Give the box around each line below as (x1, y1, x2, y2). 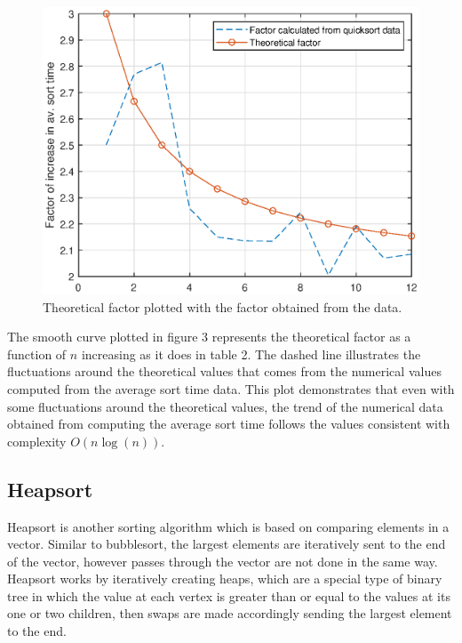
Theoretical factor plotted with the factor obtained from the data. (43, 297, 402, 316)
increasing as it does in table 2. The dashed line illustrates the (81, 344, 421, 363)
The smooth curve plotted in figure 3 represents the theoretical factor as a (7, 327, 411, 346)
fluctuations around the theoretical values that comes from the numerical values (7, 362, 442, 381)
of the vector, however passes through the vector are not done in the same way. (7, 551, 438, 570)
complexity (7, 431, 67, 450)
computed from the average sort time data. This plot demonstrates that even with (7, 379, 455, 398)
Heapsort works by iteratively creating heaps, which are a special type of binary (7, 569, 442, 588)
